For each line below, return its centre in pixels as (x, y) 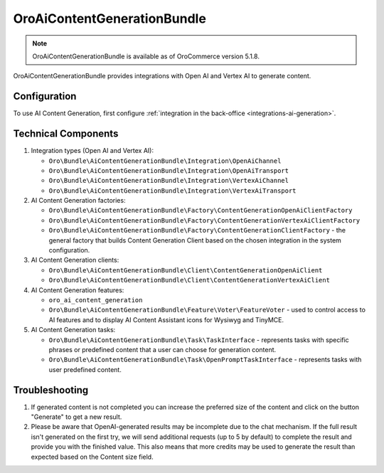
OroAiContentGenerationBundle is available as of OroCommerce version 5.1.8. (146, 56)
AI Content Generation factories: (78, 201)
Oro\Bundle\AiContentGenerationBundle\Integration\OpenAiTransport (169, 170)
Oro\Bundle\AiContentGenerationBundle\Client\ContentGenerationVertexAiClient (190, 280)
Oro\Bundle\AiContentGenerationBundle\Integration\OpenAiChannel (165, 161)
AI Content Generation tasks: (73, 330)
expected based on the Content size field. (92, 457)
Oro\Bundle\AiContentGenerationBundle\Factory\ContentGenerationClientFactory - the (197, 230)
